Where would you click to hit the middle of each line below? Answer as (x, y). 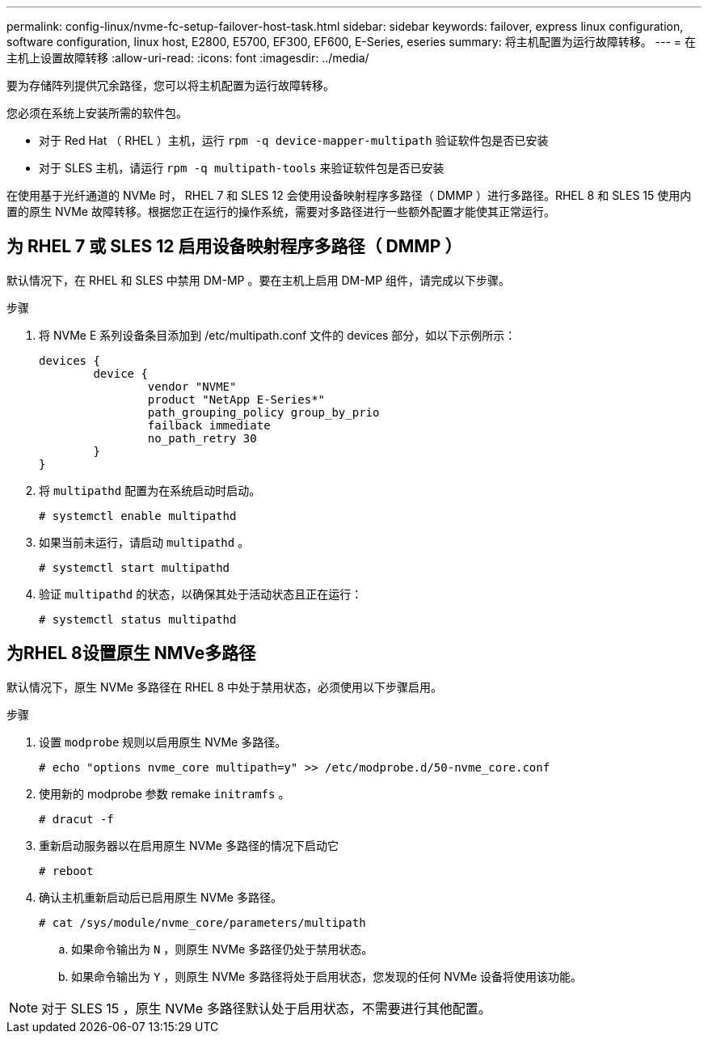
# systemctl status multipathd (138, 619)
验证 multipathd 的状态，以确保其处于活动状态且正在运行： (201, 594)
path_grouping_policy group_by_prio (263, 412)
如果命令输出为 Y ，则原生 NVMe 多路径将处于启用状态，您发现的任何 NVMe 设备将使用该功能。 (327, 976)
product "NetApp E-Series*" (236, 399)
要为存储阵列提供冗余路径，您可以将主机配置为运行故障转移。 (171, 85)
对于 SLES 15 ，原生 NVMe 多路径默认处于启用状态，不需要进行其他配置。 (266, 1008)
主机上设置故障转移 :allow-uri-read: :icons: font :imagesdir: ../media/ (188, 58)
